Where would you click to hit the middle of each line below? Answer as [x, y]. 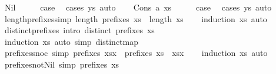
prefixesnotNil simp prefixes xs [62, 64]
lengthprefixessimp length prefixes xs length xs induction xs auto [136, 18]
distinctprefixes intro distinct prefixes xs [79, 30]
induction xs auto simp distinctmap [71, 41]
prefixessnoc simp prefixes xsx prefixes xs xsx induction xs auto [136, 53]
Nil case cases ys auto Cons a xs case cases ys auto [138, 7]
